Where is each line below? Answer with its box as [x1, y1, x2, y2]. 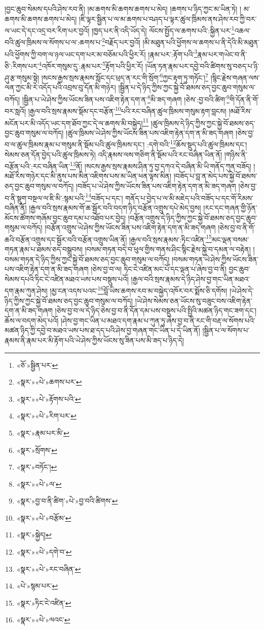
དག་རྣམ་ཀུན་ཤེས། [5, 285, 48, 296]
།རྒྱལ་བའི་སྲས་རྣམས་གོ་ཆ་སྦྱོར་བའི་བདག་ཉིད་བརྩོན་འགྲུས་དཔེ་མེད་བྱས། [29, 202, 201, 213]
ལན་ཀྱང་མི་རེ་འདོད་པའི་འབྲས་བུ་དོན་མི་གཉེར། [5, 82, 116, 93]
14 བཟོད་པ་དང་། [85, 191, 123, 203]
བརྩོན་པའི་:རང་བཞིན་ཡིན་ [5, 160, 70, 171]
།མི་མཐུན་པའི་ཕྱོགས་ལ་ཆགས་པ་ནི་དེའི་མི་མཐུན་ [142, 37, 259, 48]
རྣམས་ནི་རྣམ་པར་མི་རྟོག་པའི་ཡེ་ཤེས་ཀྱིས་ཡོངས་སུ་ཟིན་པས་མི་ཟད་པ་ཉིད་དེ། [5, 334, 184, 345]
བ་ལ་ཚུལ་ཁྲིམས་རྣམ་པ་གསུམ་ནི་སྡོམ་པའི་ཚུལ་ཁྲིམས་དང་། [5, 139, 145, 150]
